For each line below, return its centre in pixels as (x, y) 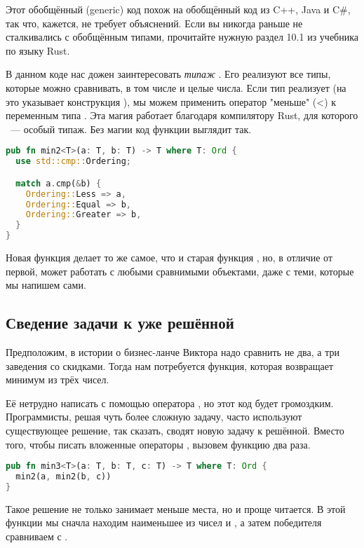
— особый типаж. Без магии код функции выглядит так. (131, 129)
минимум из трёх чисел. (58, 379)
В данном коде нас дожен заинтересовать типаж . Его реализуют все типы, (168, 74)
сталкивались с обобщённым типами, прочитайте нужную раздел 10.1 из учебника (182, 37)
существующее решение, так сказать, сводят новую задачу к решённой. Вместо (175, 430)
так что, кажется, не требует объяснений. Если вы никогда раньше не (154, 23)
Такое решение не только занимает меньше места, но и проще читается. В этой (176, 508)
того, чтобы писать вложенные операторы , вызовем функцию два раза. (158, 444)
